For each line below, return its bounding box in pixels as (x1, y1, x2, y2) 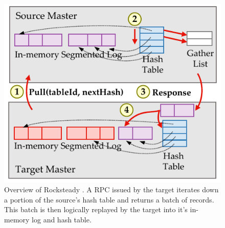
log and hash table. (32, 214, 92, 224)
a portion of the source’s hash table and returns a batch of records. (4, 194, 214, 205)
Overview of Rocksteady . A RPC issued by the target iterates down (4, 184, 219, 194)
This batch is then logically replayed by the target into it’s (4, 204, 188, 215)
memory (4, 214, 30, 224)
